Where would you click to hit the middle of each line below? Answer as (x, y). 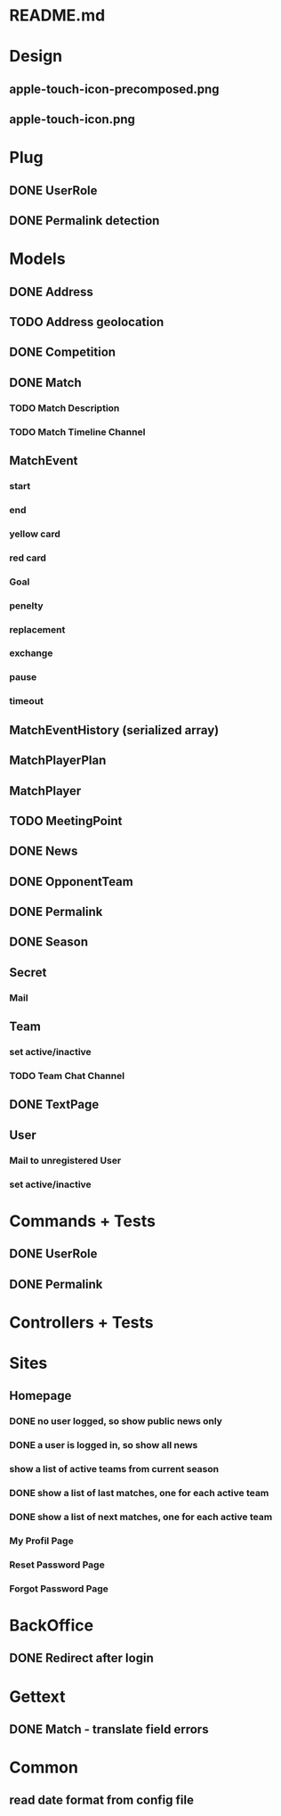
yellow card (35, 534)
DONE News (44, 851)
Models (37, 259)
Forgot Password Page (59, 1589)
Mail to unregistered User (65, 1160)
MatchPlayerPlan (58, 761)
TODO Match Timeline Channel (77, 431)
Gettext (37, 1696)
